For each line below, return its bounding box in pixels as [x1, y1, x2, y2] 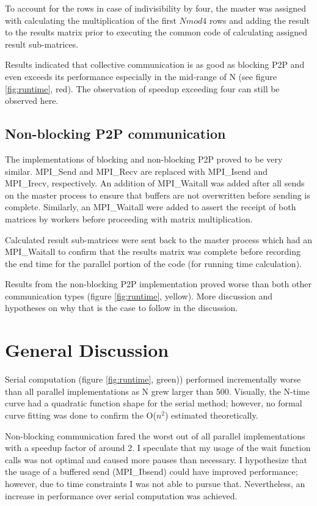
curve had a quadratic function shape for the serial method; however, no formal [5, 397, 302, 409]
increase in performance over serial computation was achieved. [5, 489, 238, 502]
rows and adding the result [209, 13, 310, 26]
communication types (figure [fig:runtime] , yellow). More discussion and [5, 289, 272, 302]
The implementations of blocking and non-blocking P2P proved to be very [5, 152, 283, 165]
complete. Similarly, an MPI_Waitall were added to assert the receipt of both [5, 200, 296, 213]
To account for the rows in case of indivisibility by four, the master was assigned [5, 2, 307, 14]
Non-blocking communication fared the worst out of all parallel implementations [5, 429, 305, 442]
